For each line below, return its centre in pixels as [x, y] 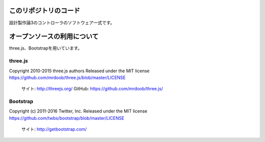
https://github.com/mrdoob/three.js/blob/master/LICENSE [67, 77]
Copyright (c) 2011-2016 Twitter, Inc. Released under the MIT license [78, 111]
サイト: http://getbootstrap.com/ [54, 129]
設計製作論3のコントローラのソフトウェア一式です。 [62, 23]
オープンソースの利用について [54, 37]
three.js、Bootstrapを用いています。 [46, 48]
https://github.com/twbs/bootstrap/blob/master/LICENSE [67, 118]
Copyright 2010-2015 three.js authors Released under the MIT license [79, 71]
